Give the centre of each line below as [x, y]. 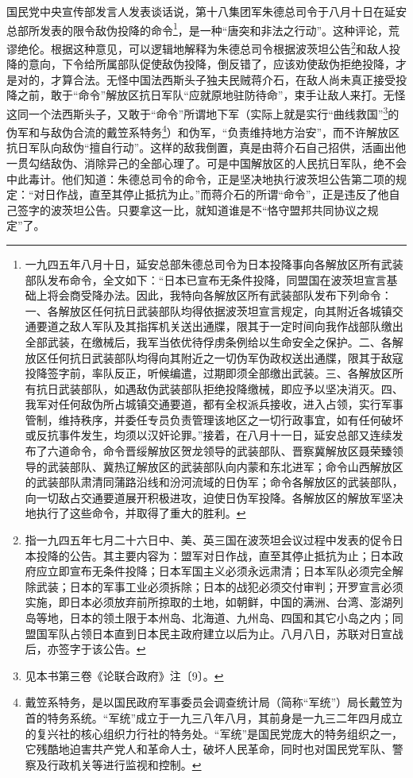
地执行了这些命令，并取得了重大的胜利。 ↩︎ [135, 513]
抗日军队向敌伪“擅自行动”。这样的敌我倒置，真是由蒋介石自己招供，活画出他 [206, 147]
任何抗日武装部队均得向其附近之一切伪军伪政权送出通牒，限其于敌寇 [225, 357]
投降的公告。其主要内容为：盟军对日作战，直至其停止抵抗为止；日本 [214, 555]
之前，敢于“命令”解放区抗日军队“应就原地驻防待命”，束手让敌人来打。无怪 [211, 95]
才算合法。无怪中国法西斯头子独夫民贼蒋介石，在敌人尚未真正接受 [223, 79]
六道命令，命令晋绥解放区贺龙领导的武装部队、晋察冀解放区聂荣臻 [220, 451]
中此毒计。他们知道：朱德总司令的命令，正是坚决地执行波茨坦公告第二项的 [201, 178]
